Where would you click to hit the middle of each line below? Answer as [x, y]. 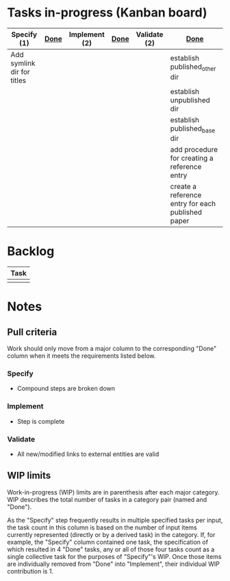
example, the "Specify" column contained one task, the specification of [108, 542]
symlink [23, 63]
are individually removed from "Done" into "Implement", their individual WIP [114, 564]
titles [18, 80]
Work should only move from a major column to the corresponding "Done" [112, 349]
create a [183, 187]
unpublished [190, 100]
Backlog [31, 251]
